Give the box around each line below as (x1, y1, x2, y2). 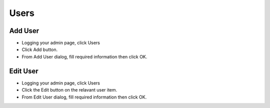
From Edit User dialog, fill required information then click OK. (21, 94, 147, 100)
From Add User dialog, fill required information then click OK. (21, 53, 147, 59)
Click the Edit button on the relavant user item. (21, 87, 117, 93)
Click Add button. (21, 46, 57, 52)
